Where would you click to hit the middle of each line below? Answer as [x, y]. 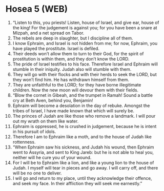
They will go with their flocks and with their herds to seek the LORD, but [85, 74]
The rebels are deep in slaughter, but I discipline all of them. [73, 38]
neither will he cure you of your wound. [52, 157]
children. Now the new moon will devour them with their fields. [75, 90]
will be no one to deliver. [37, 173]
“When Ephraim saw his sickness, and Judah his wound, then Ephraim [83, 147]
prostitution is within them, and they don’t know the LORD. [71, 59]
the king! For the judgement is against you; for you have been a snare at [85, 27]
